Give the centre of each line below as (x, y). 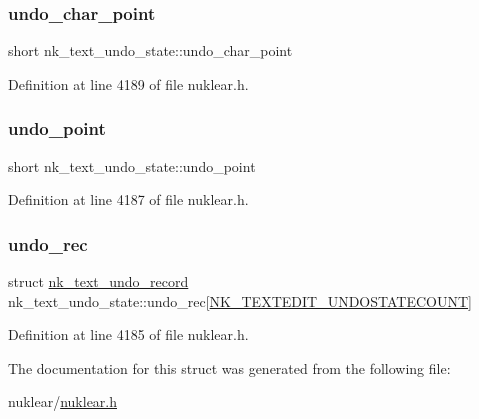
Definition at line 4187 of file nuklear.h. (128, 199)
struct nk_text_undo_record (98, 281)
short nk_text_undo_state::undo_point (132, 165)
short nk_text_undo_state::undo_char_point (150, 50)
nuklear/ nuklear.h (63, 401)
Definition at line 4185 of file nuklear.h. (128, 334)
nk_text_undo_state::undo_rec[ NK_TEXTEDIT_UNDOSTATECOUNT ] (240, 300)
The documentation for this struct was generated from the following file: (229, 367)
